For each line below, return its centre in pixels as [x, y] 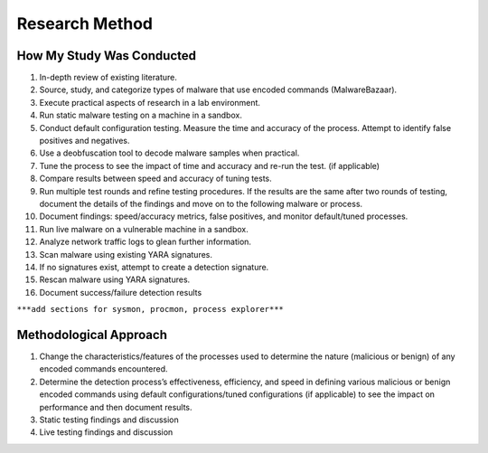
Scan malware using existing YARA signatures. [126, 254]
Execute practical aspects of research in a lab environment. [150, 102]
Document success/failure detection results [121, 292]
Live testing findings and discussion [106, 432]
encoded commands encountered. [103, 369]
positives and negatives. [84, 141]
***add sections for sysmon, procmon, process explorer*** [150, 309]
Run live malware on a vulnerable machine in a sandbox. [144, 229]
